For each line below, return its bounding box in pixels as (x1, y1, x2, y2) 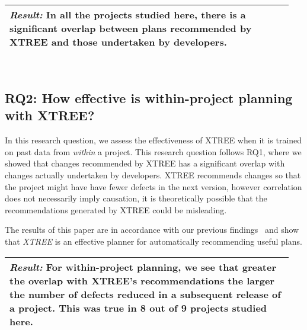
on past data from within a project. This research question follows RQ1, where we (5, 145, 302, 158)
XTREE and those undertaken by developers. (9, 35, 227, 49)
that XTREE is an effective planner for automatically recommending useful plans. (5, 235, 302, 247)
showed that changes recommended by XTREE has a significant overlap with (5, 157, 285, 169)
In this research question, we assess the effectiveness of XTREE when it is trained (5, 134, 302, 146)
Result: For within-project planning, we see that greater (9, 259, 277, 274)
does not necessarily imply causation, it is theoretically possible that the (5, 192, 267, 204)
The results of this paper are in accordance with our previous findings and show (5, 223, 299, 236)
